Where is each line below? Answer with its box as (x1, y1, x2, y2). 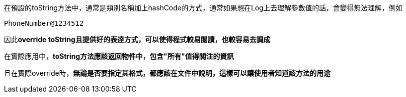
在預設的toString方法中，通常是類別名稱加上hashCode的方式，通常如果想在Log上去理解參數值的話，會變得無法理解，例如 (4, 3, 403, 12)
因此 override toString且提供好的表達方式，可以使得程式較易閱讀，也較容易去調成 (4, 35, 270, 44)
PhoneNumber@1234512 (4, 19, 84, 27)
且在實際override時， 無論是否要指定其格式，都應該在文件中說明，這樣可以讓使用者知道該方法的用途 (4, 69, 330, 77)
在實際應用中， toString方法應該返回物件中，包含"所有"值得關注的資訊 (4, 52, 234, 60)
